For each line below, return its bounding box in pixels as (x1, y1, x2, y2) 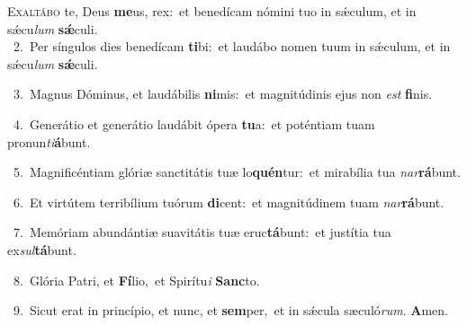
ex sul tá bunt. (7, 240, 76, 259)
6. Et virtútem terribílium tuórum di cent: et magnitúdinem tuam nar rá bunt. (13, 192, 445, 211)
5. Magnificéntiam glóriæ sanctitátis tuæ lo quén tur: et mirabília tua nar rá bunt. (13, 162, 461, 181)
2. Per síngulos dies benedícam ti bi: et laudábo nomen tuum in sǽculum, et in (13, 37, 451, 56)
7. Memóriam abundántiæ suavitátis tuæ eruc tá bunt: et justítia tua (13, 223, 391, 242)
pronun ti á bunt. (7, 132, 91, 151)
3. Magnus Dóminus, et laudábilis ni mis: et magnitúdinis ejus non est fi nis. (13, 84, 433, 103)
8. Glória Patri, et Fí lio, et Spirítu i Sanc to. (13, 270, 260, 289)
